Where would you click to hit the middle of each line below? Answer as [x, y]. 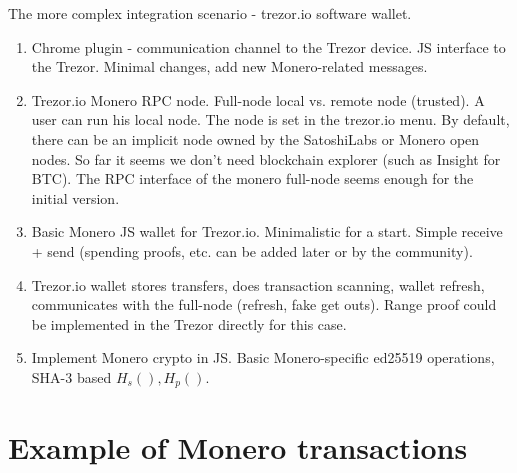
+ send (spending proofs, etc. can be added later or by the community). [252, 250]
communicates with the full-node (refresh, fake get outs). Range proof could [264, 304]
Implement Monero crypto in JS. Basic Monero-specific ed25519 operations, [263, 357]
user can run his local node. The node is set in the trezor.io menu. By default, [270, 119]
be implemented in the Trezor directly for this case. [189, 323]
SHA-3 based [71, 376]
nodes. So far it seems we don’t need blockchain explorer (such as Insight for [266, 158]
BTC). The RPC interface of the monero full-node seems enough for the [252, 178]
